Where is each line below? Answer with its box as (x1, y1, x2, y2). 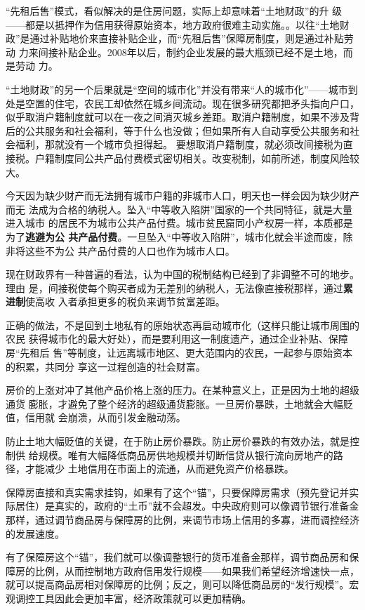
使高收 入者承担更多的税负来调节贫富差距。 (25, 294, 225, 309)
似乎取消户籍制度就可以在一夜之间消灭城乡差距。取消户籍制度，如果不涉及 (6, 110, 350, 124)
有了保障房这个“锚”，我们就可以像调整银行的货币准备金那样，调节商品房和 (6, 550, 350, 564)
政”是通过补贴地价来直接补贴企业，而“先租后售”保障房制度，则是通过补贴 (6, 31, 344, 46)
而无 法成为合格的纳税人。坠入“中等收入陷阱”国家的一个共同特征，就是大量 (6, 201, 352, 216)
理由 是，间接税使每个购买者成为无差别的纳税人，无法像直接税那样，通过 (6, 280, 343, 295)
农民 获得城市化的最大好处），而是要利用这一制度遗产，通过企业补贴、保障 (6, 331, 348, 346)
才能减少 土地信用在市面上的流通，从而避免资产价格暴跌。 (25, 461, 294, 476)
